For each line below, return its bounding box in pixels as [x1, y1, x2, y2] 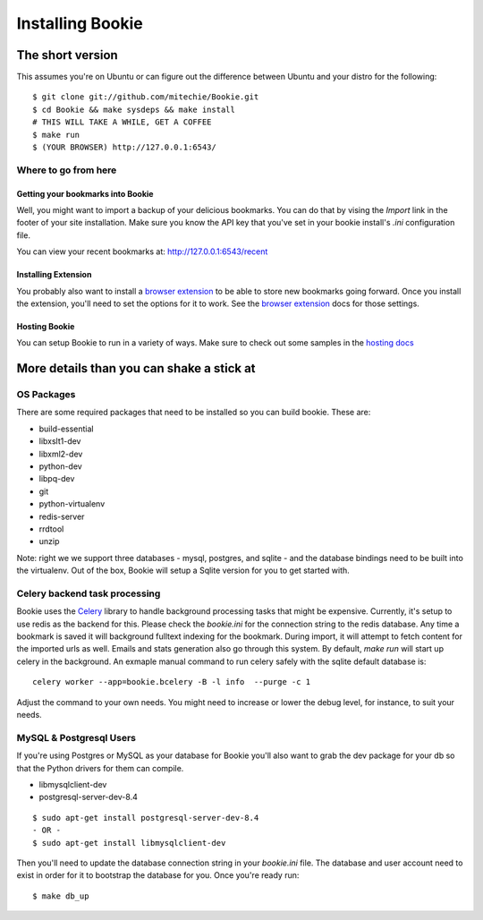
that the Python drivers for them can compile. [16, 762, 184, 773]
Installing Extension [16, 269, 92, 280]
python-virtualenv [38, 498, 106, 509]
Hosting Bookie [16, 320, 75, 331]
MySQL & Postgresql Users [16, 731, 136, 744]
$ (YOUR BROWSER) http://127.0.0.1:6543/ [32, 142, 216, 152]
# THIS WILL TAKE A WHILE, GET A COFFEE [32, 117, 212, 127]
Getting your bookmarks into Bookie [16, 188, 154, 199]
